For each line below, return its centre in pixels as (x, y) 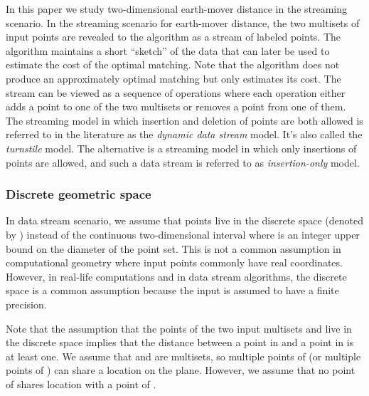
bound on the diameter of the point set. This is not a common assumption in (173, 248)
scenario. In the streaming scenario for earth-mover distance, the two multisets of (183, 22)
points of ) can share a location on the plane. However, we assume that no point (181, 370)
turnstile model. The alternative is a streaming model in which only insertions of (181, 148)
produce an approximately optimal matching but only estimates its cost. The (173, 78)
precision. (26, 304)
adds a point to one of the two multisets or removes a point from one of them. (176, 106)
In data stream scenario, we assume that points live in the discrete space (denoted (185, 220)
